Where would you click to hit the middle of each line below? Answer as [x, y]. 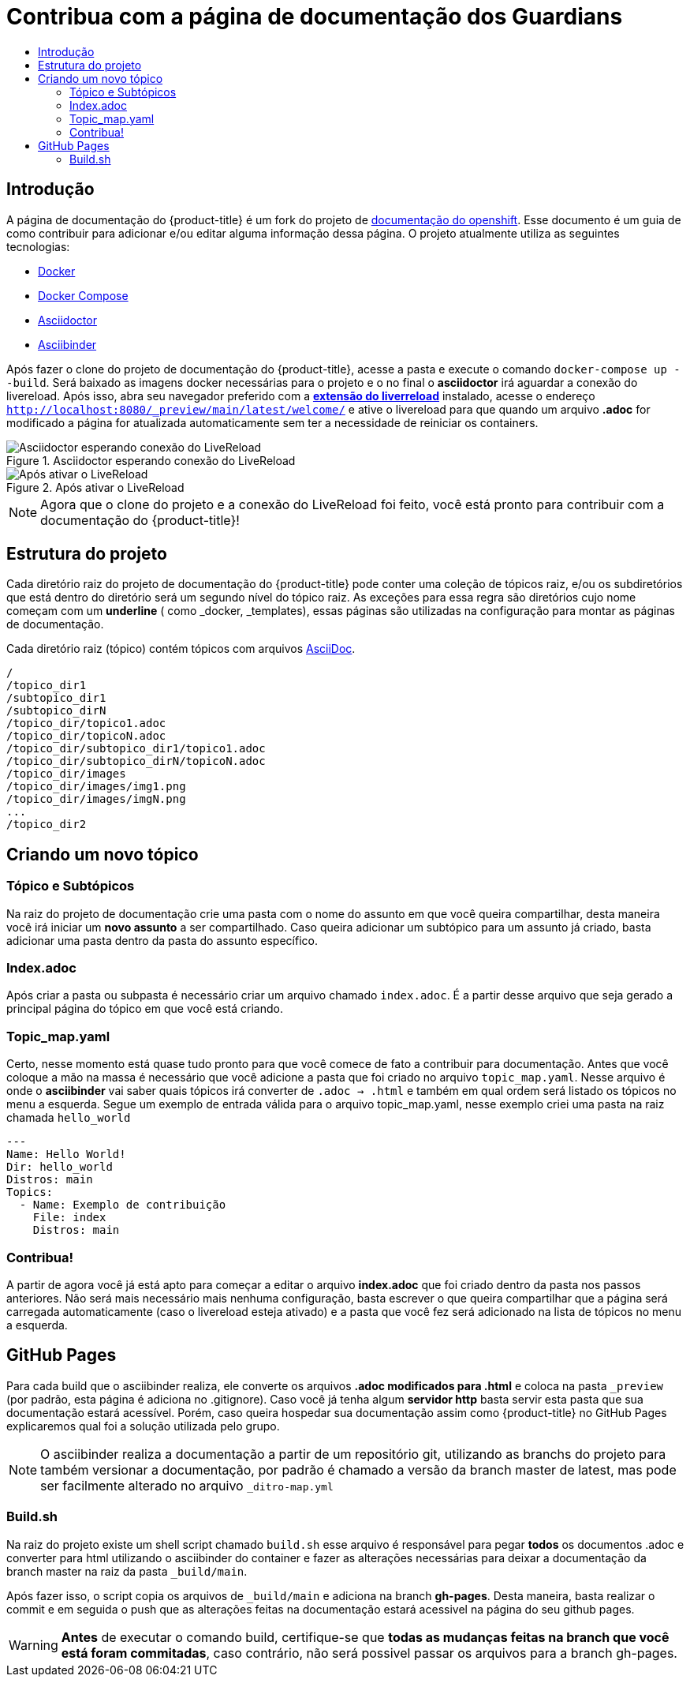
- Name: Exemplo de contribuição [123, 1205]
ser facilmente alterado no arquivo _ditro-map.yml [187, 1485]
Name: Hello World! [66, 1154]
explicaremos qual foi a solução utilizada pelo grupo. [143, 1426]
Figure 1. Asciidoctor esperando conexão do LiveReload [151, 460]
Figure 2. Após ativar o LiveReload [95, 487]
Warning [34, 1645]
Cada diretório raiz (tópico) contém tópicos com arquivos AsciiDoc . [181, 649]
